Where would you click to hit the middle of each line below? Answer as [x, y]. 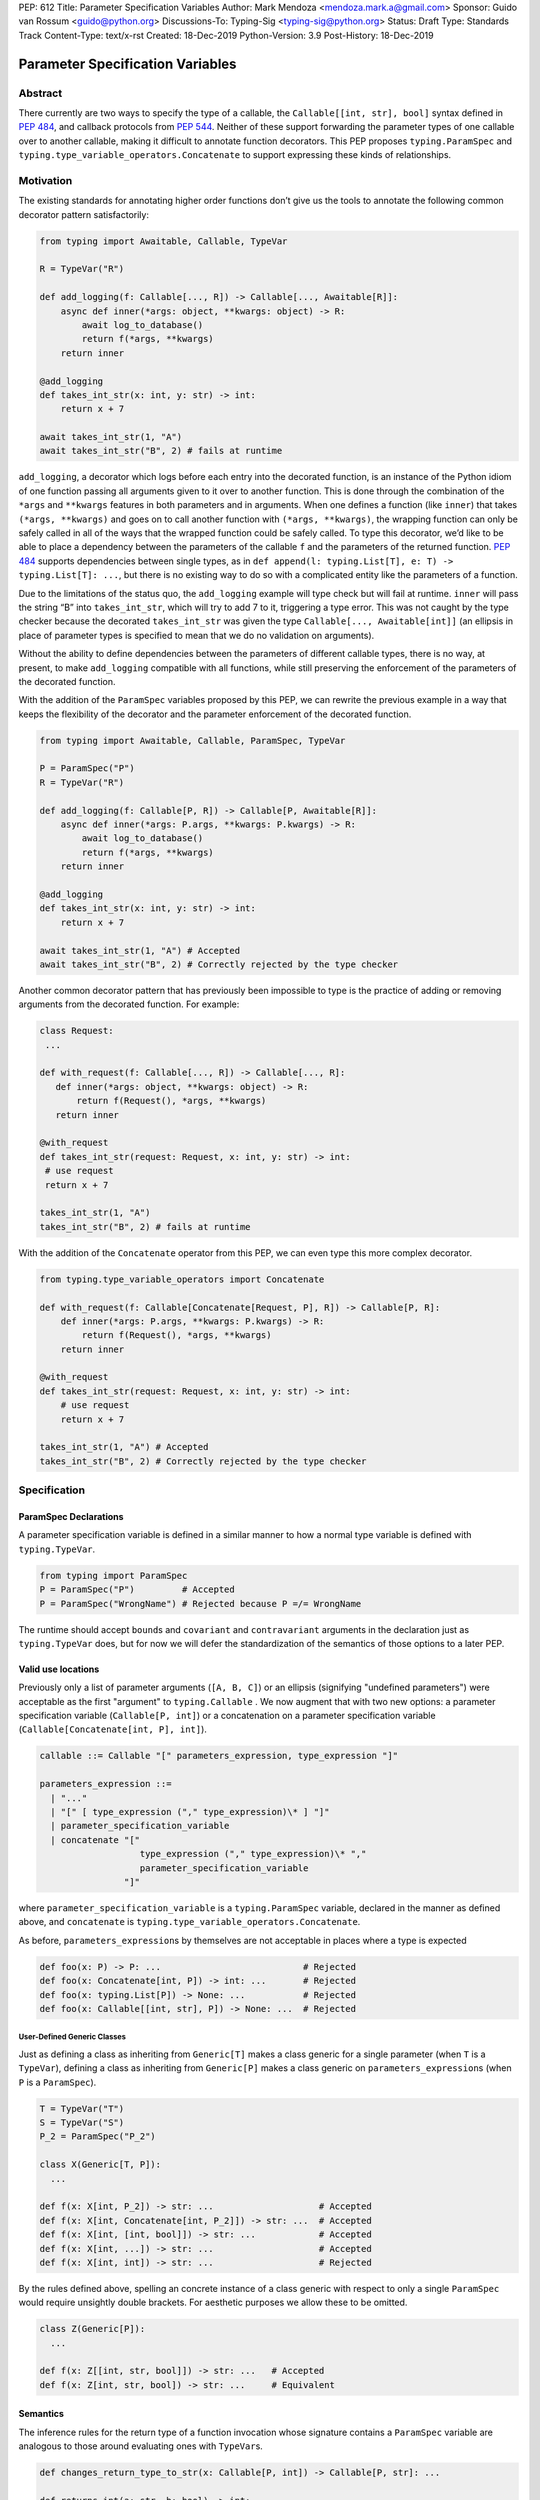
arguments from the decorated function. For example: [129, 1004]
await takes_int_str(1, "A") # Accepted [139, 950]
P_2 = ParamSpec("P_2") [98, 2136]
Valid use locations [59, 1669]
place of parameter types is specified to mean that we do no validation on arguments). [196, 635]
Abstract [40, 93]
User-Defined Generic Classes [72, 2037]
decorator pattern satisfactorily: [84, 214]
